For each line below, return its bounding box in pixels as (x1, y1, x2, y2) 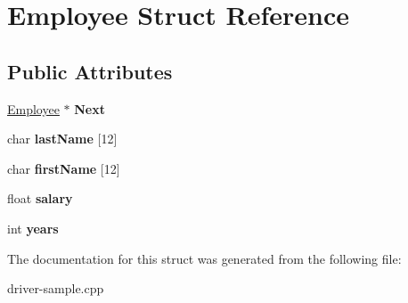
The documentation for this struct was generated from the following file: (7, 249, 402, 267)
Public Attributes (7, 57, 173, 85)
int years (7, 218, 59, 237)
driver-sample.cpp (7, 279, 104, 298)
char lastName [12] (7, 129, 118, 148)
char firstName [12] (7, 159, 120, 177)
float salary (7, 189, 73, 208)
